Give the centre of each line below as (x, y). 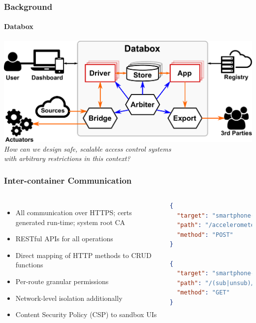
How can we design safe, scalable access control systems (88, 148)
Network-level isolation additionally (69, 298)
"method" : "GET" (203, 293)
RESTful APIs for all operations (64, 239)
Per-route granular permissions (62, 281)
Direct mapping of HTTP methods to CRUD (83, 255)
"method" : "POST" (205, 235)
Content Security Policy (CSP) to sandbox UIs (86, 314)
